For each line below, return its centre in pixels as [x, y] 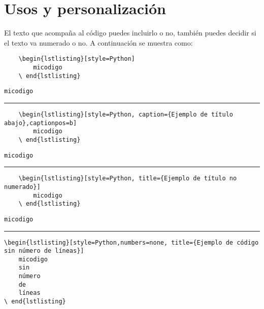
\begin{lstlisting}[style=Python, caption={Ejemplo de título [126, 114]
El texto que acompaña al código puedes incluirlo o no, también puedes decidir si [130, 33]
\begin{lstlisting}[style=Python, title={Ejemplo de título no [128, 179]
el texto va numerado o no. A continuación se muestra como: [98, 42]
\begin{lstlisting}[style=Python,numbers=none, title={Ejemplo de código [131, 242]
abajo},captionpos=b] [41, 123]
